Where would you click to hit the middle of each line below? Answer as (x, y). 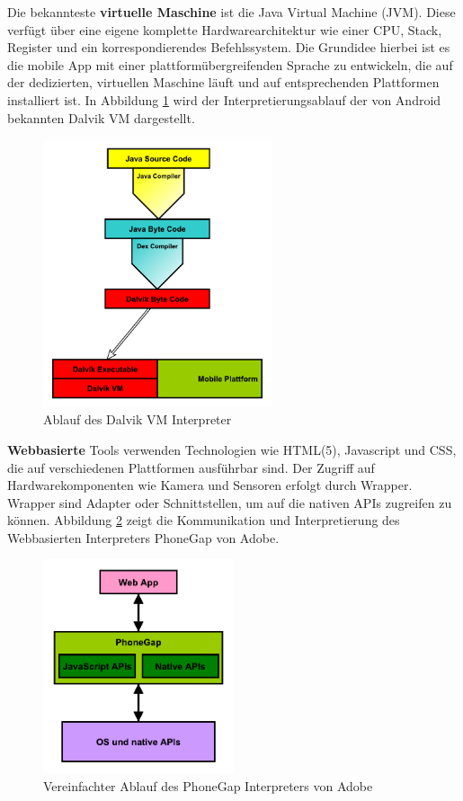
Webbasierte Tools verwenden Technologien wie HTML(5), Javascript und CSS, (232, 449)
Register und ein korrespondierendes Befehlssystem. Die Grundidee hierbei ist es (229, 47)
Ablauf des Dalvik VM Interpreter (138, 419)
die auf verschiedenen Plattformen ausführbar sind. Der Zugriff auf (191, 467)
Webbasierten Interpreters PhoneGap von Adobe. (143, 537)
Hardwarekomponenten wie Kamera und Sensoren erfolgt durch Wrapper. (210, 485)
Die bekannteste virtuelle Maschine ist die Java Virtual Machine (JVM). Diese (231, 12)
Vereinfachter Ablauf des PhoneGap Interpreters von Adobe (208, 785)
